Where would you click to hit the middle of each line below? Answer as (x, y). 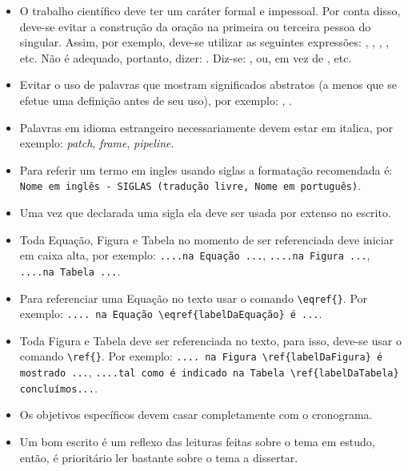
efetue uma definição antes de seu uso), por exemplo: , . (156, 100)
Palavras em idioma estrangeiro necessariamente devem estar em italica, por (206, 127)
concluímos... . (58, 387)
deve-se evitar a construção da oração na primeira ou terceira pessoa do (195, 26)
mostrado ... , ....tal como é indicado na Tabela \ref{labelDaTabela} (209, 372)
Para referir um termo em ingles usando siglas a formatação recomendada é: (206, 169)
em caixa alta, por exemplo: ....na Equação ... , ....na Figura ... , (195, 255)
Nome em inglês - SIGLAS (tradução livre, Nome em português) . (190, 185)
